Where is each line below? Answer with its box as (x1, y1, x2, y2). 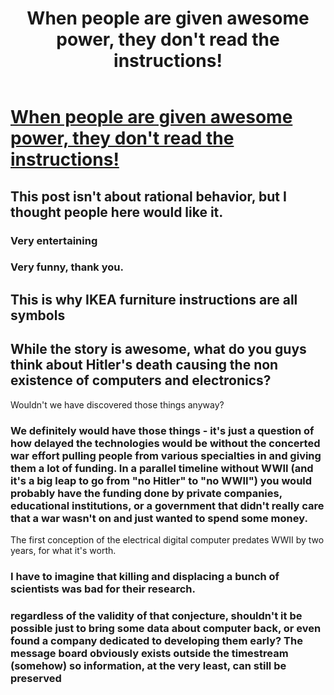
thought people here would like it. (10, 203, 224, 221)
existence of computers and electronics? (10, 372, 272, 389)
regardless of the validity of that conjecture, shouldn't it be (10, 608, 303, 622)
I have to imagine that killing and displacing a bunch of (10, 569, 280, 583)
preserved (10, 671, 62, 685)
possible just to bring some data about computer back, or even (10, 621, 322, 635)
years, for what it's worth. (10, 544, 117, 556)
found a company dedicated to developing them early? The (10, 633, 303, 647)
